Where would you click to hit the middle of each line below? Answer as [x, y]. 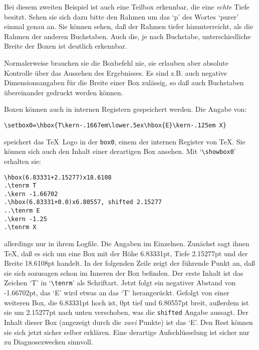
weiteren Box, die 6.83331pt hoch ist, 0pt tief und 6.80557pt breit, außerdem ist [126, 302]
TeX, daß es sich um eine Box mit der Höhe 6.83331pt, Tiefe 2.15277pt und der [126, 253]
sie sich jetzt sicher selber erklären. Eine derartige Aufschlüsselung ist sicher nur [127, 332]
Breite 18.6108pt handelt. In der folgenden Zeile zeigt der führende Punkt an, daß [130, 263]
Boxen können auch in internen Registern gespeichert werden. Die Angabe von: [125, 109]
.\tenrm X [20, 227]
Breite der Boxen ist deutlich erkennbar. [66, 46]
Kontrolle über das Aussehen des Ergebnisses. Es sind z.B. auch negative [116, 72]
